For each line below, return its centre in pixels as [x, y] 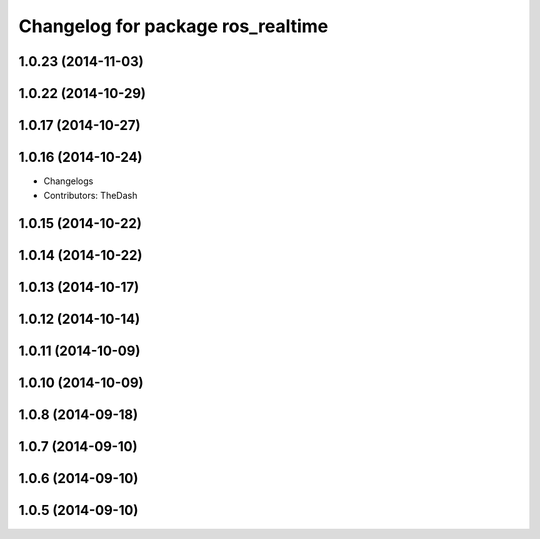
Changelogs [68, 181]
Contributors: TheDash [90, 195]
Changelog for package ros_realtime [173, 26]
